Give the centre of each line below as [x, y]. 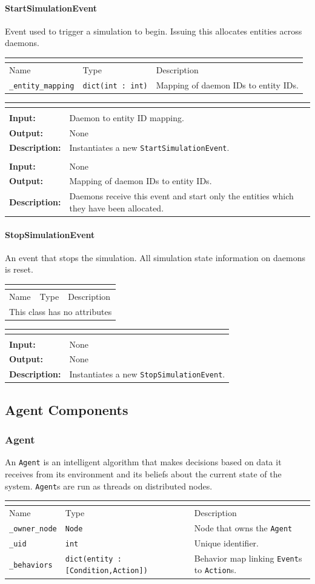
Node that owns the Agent [243, 527]
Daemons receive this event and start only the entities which [181, 196]
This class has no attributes [61, 311]
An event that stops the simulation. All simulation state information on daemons [155, 257]
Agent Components [67, 409]
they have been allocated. [117, 207]
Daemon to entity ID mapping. [127, 117]
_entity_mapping [42, 86]
